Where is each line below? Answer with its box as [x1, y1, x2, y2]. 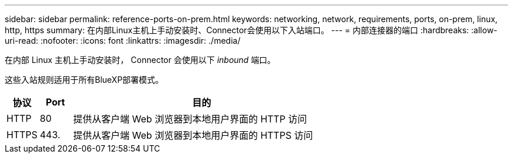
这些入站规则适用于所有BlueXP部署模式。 [5, 75, 164, 85]
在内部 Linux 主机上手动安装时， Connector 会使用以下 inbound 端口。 [5, 55, 276, 65]
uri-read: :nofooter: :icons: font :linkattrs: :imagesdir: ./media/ [5, 36, 241, 45]
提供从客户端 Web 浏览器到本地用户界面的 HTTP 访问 [73, 113, 307, 125]
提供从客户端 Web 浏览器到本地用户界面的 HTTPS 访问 [73, 129, 313, 141]
